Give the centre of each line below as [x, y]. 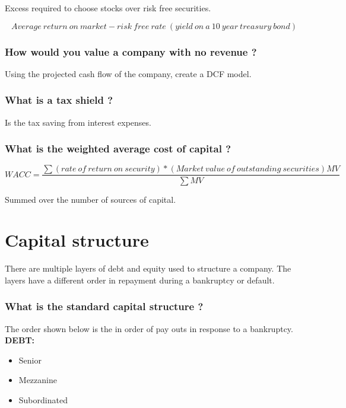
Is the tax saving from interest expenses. [78, 122]
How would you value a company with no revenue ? [131, 51]
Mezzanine [38, 380]
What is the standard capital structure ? [104, 306]
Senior [30, 360]
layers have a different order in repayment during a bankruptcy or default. [140, 280]
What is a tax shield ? [59, 100]
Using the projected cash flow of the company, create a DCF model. [128, 73]
